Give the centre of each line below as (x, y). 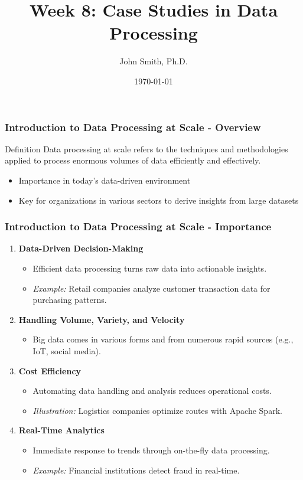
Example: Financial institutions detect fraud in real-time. (136, 470)
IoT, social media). (67, 350)
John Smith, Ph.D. (154, 61)
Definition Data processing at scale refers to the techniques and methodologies (146, 148)
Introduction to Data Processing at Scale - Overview (133, 127)
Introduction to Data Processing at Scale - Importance (138, 226)
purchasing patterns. (70, 300)
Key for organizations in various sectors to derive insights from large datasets (159, 200)
